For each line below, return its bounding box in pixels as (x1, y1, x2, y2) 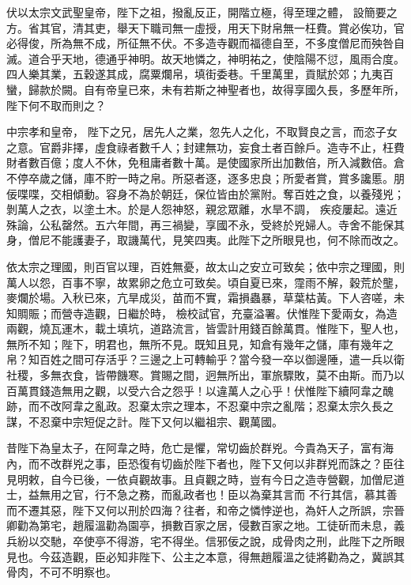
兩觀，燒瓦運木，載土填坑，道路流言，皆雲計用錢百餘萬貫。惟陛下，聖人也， (6, 320, 405, 337)
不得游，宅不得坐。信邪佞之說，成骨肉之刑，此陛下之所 (105, 533, 394, 549)
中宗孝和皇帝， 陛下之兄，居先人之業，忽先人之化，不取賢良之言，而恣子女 (6, 123, 398, 140)
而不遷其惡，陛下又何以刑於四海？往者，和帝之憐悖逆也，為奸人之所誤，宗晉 (6, 501, 405, 518)
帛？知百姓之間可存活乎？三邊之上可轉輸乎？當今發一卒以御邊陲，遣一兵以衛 (6, 351, 405, 368)
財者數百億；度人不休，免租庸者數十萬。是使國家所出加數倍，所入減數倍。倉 (6, 154, 405, 171)
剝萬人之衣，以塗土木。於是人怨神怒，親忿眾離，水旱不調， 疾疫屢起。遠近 (6, 201, 398, 217)
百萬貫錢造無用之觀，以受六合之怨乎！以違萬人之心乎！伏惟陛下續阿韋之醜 (6, 382, 394, 398)
